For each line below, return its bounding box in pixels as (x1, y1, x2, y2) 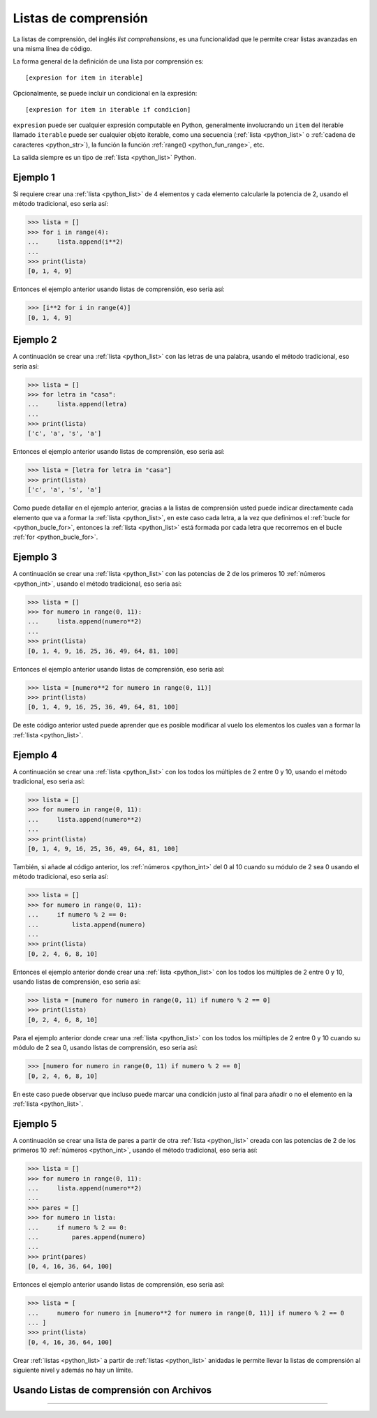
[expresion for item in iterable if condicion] (25, 105, 191, 113)
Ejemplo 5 (13, 1118, 57, 1130)
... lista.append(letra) (27, 400, 128, 408)
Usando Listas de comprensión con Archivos (13, 1384, 212, 1396)
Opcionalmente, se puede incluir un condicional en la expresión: (13, 89, 198, 98)
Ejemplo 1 (13, 171, 55, 183)
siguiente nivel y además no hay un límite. (13, 1366, 133, 1375)
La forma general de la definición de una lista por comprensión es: (13, 57, 204, 66)
